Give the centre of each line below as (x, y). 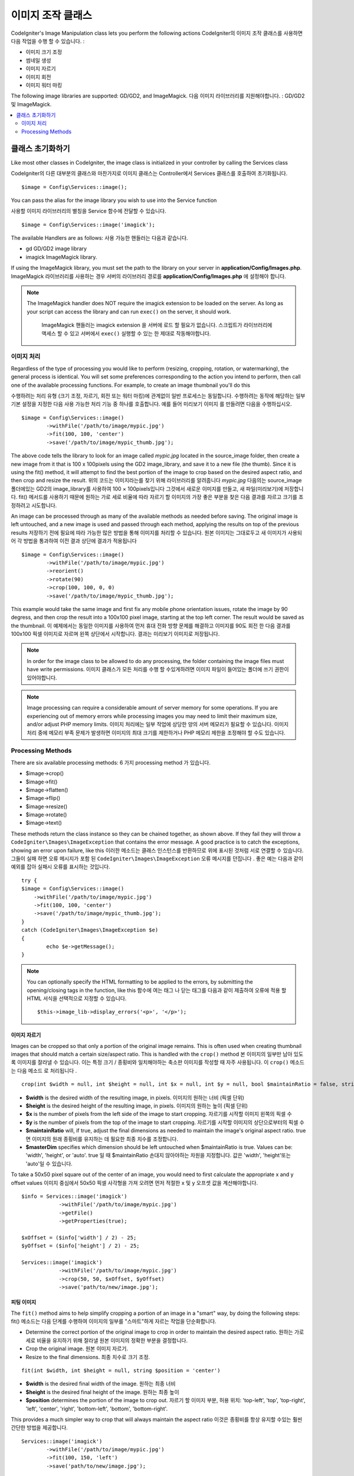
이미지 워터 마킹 (44, 85)
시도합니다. (44, 505)
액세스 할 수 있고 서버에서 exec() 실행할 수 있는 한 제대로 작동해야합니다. (126, 333)
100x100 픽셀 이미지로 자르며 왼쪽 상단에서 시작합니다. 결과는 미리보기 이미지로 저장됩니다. (115, 634)
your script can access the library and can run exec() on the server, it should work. (129, 311)
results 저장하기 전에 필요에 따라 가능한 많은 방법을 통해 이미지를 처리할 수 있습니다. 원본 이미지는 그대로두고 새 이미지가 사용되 (156, 533)
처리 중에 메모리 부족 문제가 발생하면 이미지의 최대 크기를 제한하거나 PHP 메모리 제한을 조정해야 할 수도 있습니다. (156, 733)
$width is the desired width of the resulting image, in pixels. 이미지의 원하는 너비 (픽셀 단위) (135, 1098)
